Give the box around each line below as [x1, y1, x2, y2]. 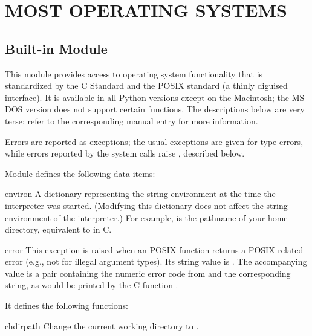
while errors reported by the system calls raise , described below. [5, 147, 245, 160]
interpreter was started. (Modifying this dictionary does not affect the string [5, 199, 288, 212]
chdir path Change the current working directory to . [5, 319, 199, 332]
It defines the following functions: [5, 299, 128, 312]
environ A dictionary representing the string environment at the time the [5, 187, 276, 200]
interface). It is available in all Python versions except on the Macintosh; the [5, 91, 289, 103]
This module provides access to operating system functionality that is [5, 67, 263, 80]
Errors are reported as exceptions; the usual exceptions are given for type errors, [5, 135, 304, 147]
